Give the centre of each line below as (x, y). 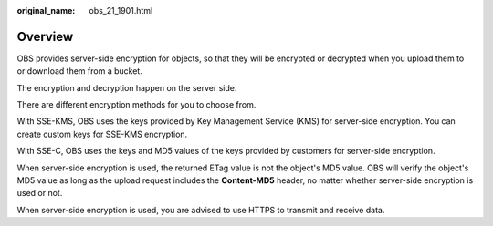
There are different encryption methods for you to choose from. (136, 105)
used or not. (40, 193)
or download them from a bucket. (80, 71)
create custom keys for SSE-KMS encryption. (102, 134)
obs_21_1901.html (121, 10)
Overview (45, 36)
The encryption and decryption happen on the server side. (127, 87)
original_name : (46, 10)
